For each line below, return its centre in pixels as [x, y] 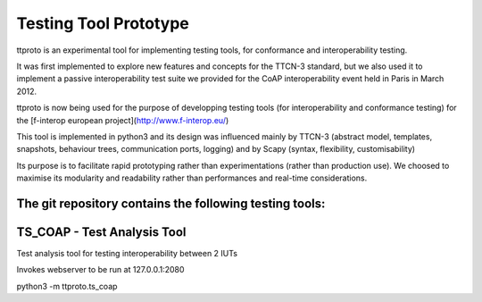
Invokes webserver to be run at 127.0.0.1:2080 [100, 270]
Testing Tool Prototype [103, 23]
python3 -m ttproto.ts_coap [67, 286]
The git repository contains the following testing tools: [171, 203]
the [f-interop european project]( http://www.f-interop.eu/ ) [123, 120]
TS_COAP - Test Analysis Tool [101, 232]
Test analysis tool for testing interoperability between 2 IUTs [127, 253]
